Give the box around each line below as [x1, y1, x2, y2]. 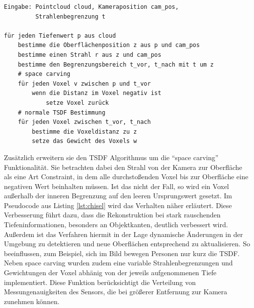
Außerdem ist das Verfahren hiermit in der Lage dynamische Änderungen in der [4, 229, 243, 239]
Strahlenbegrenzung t [35, 13, 106, 20]
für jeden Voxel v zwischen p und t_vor [18, 80, 151, 87]
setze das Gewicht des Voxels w [32, 138, 137, 145]
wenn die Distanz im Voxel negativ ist [32, 90, 162, 97]
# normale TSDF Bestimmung [18, 109, 106, 116]
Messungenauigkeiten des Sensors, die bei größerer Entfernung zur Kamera [4, 286, 228, 297]
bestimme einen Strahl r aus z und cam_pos [18, 51, 162, 58]
